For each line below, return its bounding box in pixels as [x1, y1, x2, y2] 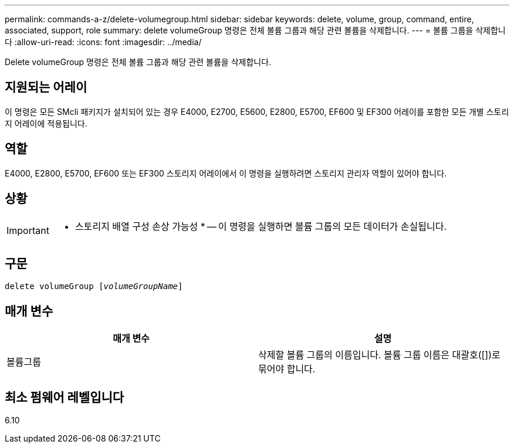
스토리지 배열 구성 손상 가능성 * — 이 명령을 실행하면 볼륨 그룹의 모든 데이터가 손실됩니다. [75, 220, 447, 232]
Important [6, 224, 49, 236]
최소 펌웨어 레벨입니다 [5, 389, 124, 405]
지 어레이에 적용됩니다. [5, 118, 87, 128]
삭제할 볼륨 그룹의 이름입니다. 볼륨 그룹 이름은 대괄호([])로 [258, 349, 501, 361]
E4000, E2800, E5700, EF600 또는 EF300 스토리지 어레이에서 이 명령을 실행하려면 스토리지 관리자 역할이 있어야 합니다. [5, 168, 447, 178]
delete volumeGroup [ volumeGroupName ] [5, 281, 183, 291]
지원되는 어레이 [5, 80, 87, 95]
